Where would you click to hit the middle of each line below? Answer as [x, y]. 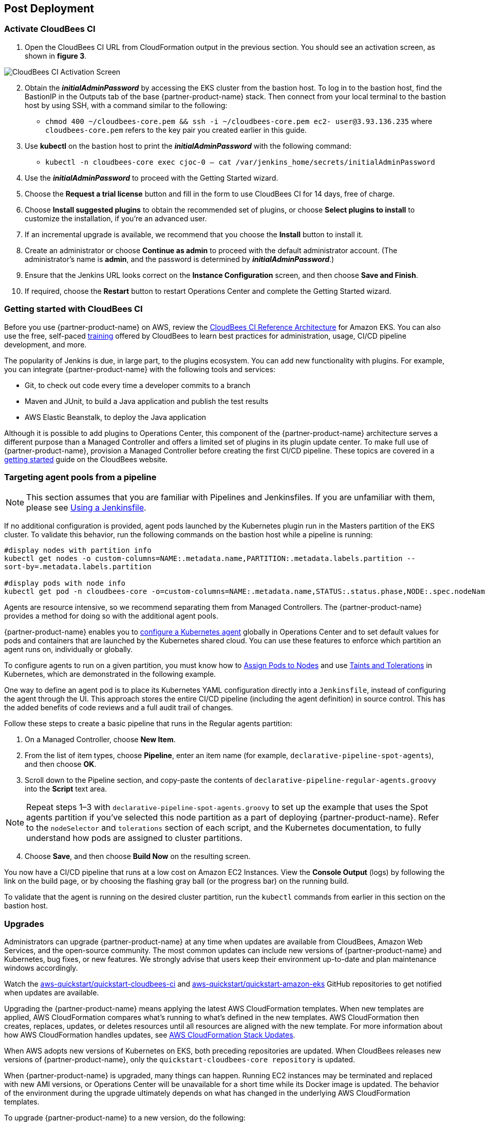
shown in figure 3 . [56, 56]
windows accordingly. [41, 968]
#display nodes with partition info [78, 550]
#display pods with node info [65, 583]
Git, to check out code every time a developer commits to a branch [138, 385]
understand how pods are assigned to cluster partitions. [134, 838]
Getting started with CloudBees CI [73, 309]
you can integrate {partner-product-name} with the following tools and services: [140, 369]
